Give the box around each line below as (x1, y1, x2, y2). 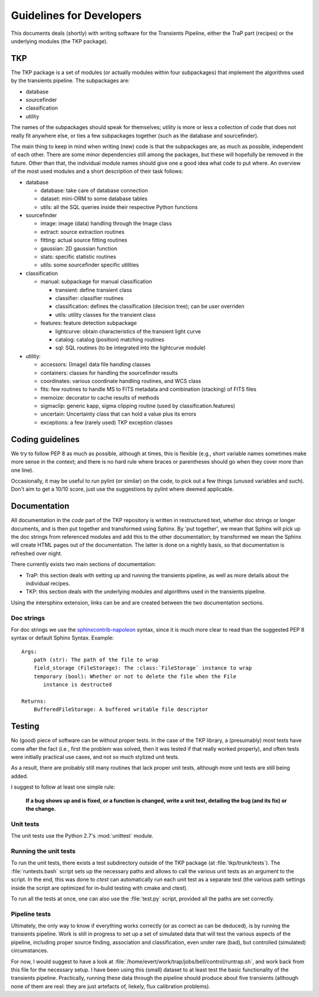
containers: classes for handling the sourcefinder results (40, 369, 178, 376)
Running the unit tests (11, 847, 76, 855)
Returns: (21, 698, 47, 705)
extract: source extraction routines (40, 228, 125, 235)
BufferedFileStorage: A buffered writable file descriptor (33, 706, 209, 713)
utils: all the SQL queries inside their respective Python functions (40, 203, 198, 210)
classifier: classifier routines (55, 295, 124, 301)
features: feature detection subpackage (40, 320, 137, 327)
